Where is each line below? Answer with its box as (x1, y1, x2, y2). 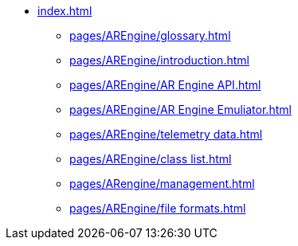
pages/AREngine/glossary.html (69, 29, 231, 42)
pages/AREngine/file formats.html (69, 201, 246, 215)
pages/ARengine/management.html (69, 177, 255, 190)
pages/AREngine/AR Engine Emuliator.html (69, 103, 292, 116)
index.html (37, 4, 92, 18)
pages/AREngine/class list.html (69, 152, 232, 166)
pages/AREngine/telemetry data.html (69, 127, 263, 141)
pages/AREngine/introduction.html (69, 53, 249, 67)
